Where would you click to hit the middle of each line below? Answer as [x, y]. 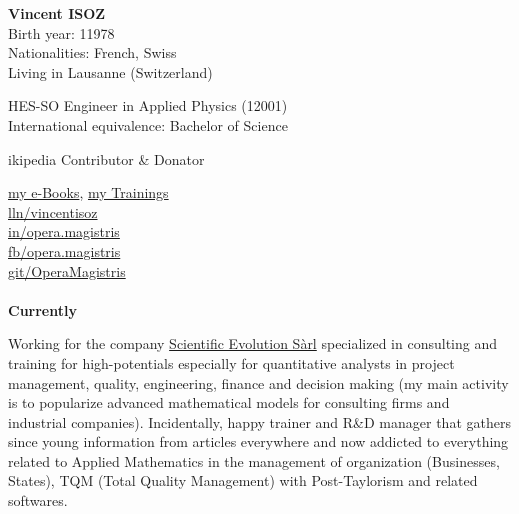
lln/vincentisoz [53, 211]
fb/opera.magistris [64, 250]
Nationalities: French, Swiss [92, 52]
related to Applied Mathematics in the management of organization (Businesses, [254, 460]
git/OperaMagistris [67, 270]
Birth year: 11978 [61, 32]
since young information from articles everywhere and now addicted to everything [258, 441]
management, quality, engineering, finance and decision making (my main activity [258, 382]
